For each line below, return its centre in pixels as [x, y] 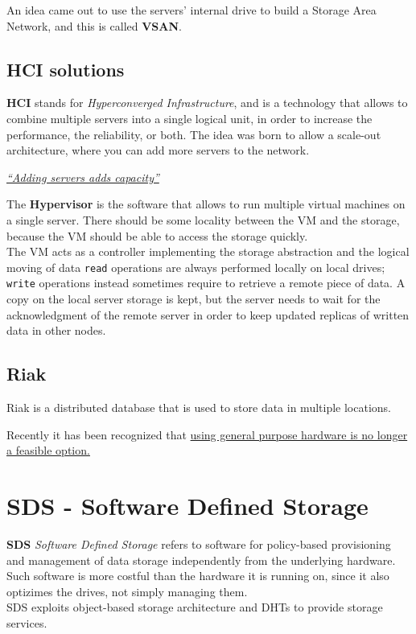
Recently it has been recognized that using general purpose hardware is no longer [207, 434]
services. [27, 622]
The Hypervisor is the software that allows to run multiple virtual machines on [206, 204]
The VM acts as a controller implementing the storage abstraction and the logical [208, 251]
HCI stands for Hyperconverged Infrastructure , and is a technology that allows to [207, 103]
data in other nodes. [56, 330]
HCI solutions [66, 69]
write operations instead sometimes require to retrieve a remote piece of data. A [206, 283]
